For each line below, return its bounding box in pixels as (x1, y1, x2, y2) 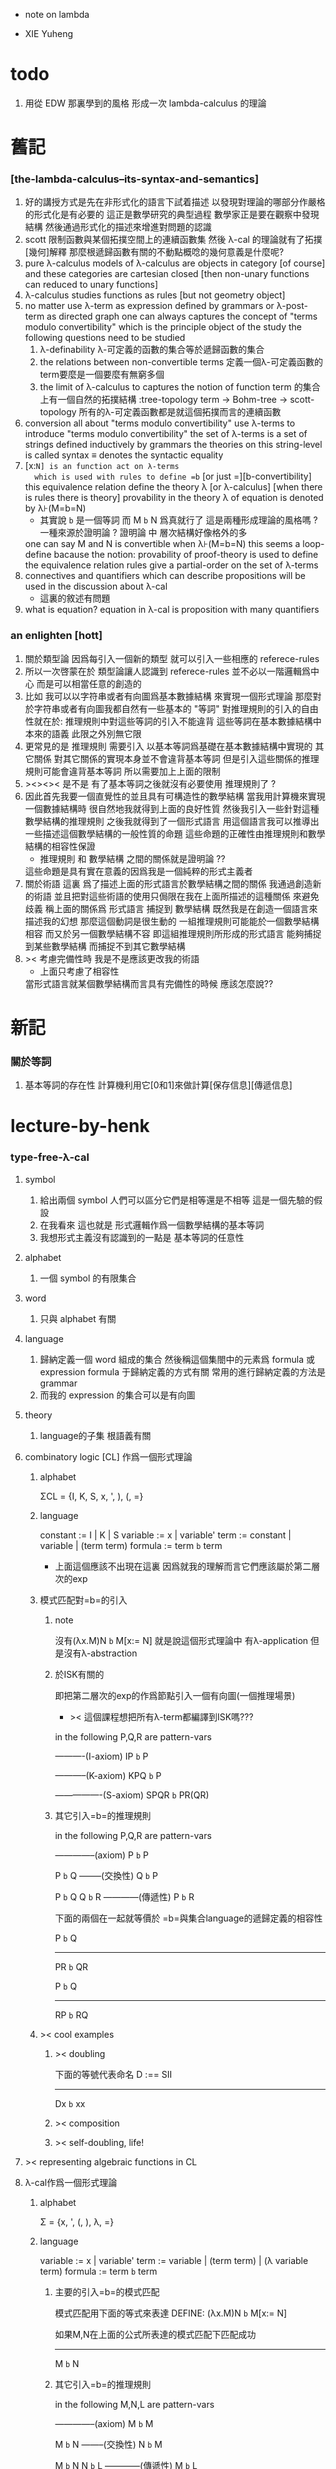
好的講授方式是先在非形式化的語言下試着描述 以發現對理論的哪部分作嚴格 (24, 196, 326, 208)
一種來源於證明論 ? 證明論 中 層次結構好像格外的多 (39, 527, 248, 539)
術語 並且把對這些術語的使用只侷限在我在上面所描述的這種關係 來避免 (33, 890, 320, 902)
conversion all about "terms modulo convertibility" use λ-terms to (24, 417, 296, 429)
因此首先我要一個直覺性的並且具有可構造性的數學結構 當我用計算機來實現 (24, 790, 326, 802)
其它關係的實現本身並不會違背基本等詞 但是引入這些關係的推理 (62, 752, 320, 764)
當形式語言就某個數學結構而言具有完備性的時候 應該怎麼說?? (24, 977, 274, 989)
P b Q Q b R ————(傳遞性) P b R (54, 1890, 195, 1903)
